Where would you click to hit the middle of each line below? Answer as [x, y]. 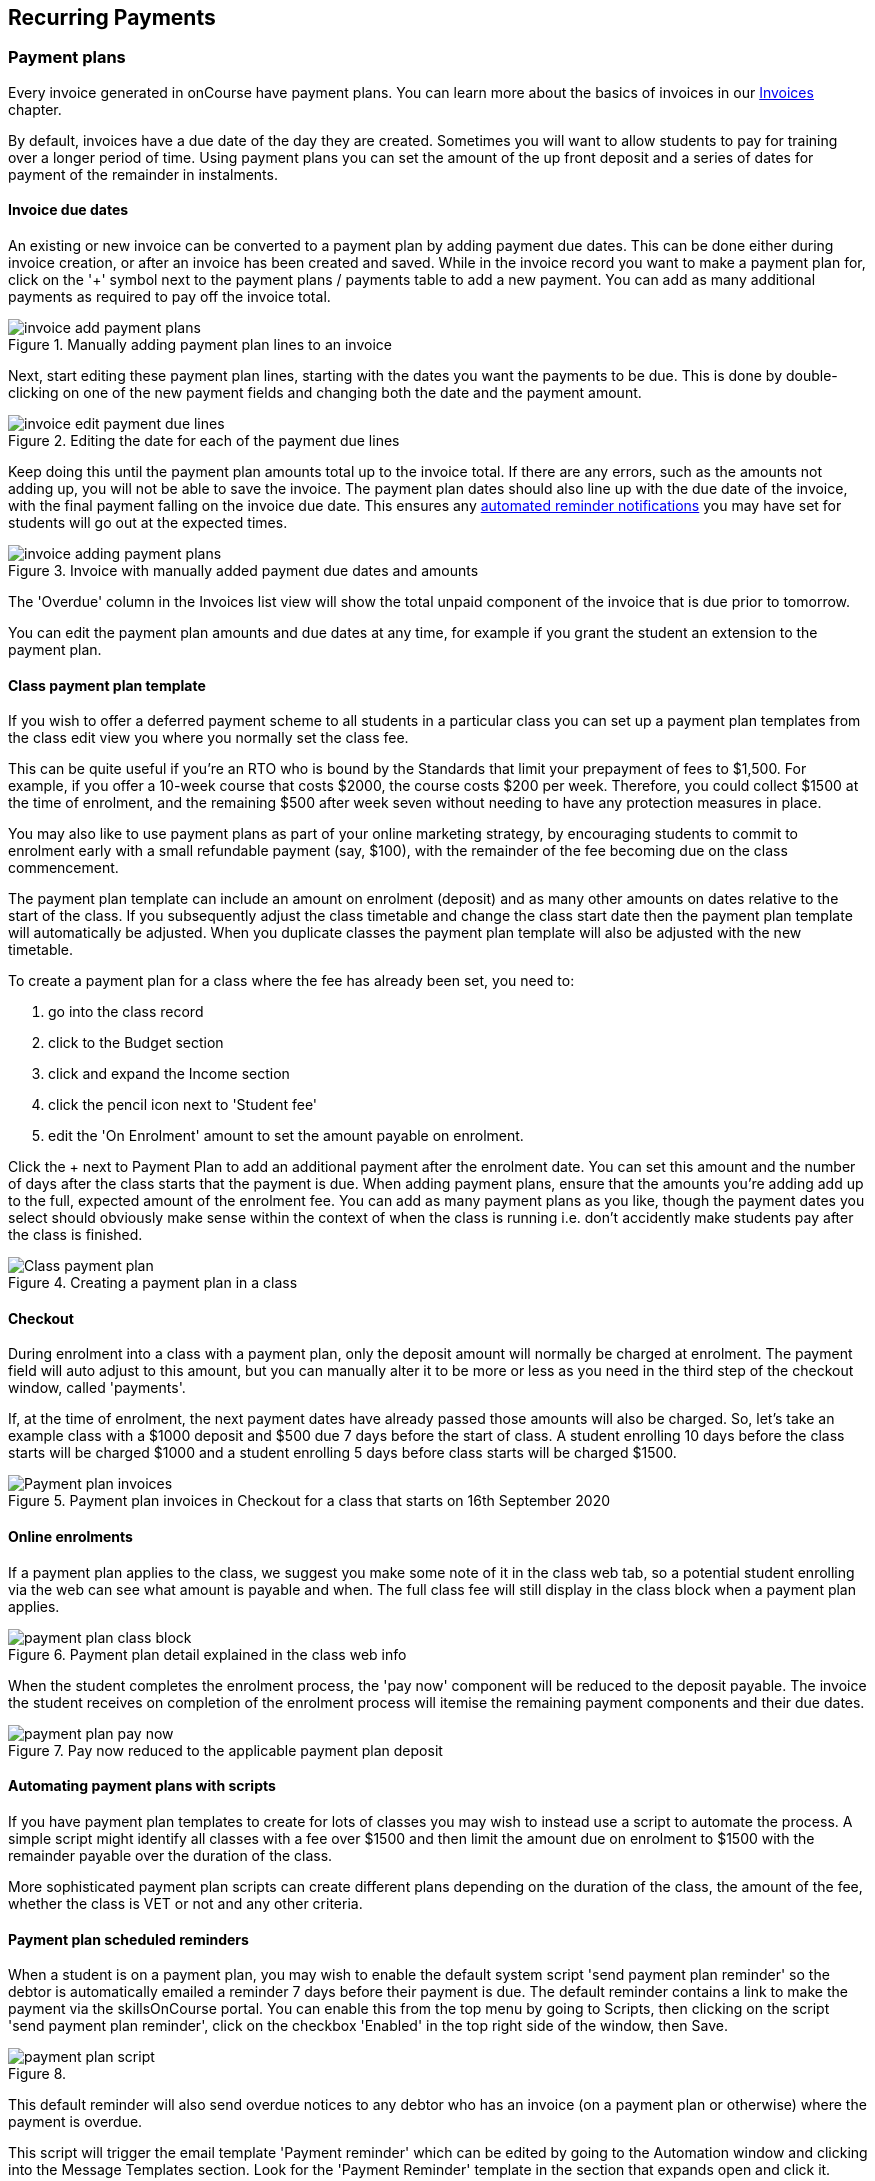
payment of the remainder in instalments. [143, 174]
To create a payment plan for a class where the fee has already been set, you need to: [291, 981]
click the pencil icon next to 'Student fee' [183, 1105]
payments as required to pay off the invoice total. [169, 297]
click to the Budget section [136, 1043]
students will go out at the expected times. [148, 523]
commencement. [63, 868]
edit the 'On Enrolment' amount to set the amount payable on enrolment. [286, 1136]
